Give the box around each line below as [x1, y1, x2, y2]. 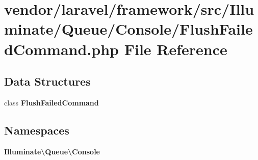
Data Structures [4, 73, 91, 89]
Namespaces [4, 122, 69, 138]
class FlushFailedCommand [4, 97, 99, 108]
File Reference [124, 38, 227, 59]
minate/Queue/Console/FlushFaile [4, 18, 253, 39]
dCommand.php [4, 38, 119, 59]
